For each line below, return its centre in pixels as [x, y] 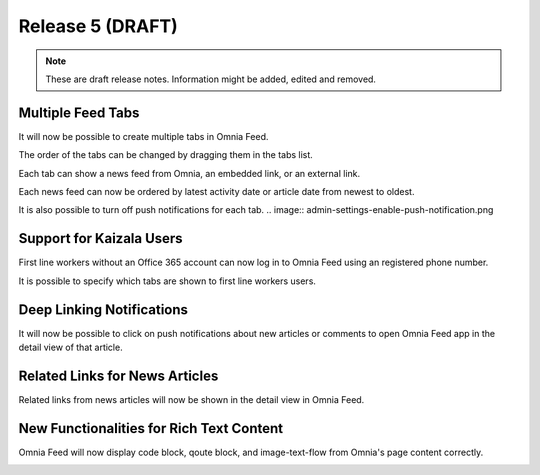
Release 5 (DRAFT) [98, 26]
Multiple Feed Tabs [79, 112]
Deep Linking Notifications [103, 309]
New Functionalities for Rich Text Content [151, 428]
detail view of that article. [71, 347]
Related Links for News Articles [118, 375]
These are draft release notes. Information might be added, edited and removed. [211, 79]
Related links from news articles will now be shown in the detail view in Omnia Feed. [191, 399]
